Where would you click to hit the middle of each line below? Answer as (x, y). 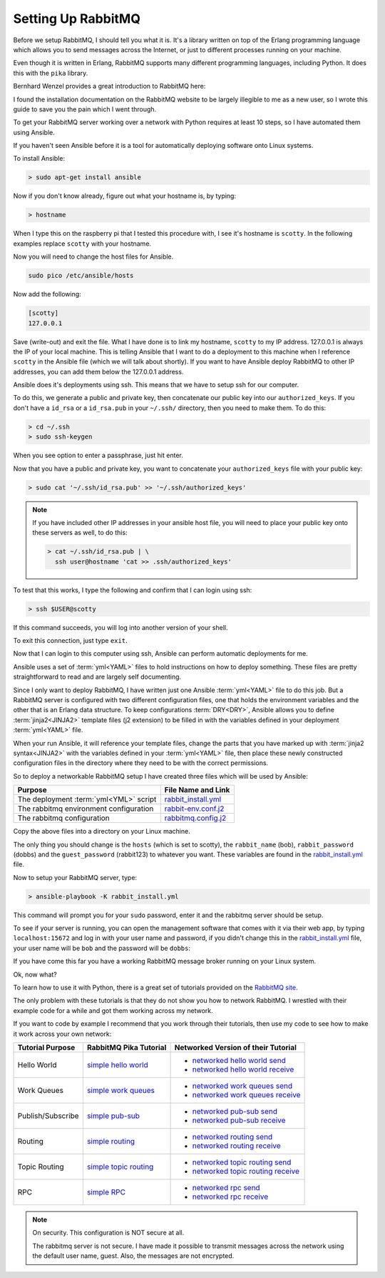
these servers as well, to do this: (80, 533)
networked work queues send (242, 1086)
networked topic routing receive (246, 1171)
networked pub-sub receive (239, 1120)
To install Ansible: (39, 159)
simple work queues (120, 1090)
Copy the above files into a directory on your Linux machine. (102, 832)
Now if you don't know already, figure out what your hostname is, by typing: (125, 196)
